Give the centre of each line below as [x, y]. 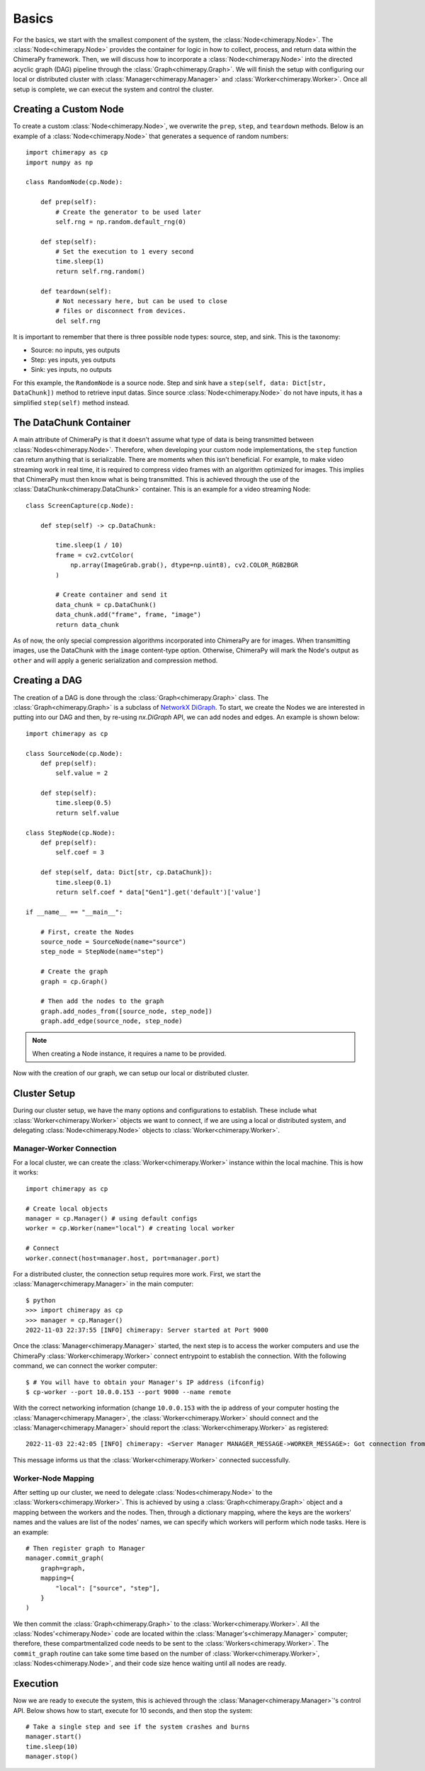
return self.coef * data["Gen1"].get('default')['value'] [158, 892]
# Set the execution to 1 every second [125, 252]
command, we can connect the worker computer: [85, 1366]
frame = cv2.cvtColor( [95, 555]
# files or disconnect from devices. [121, 311]
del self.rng [78, 321]
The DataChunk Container [72, 423]
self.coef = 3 [80, 853]
